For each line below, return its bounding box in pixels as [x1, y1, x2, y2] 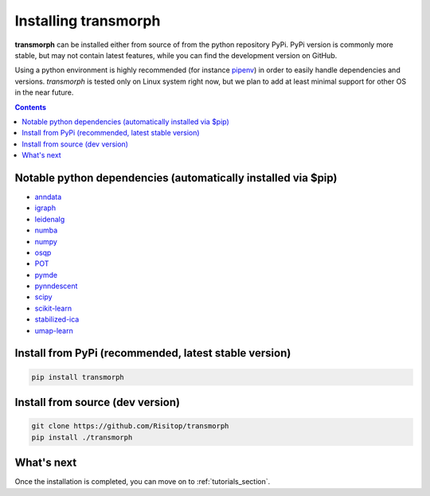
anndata [34, 192, 62, 201]
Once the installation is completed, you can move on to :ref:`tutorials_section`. [14, 477, 271, 486]
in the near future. [14, 88, 74, 97]
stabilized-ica [34, 314, 80, 324]
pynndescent [34, 281, 78, 291]
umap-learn [34, 326, 73, 335]
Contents [14, 102, 47, 111]
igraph [34, 203, 56, 213]
